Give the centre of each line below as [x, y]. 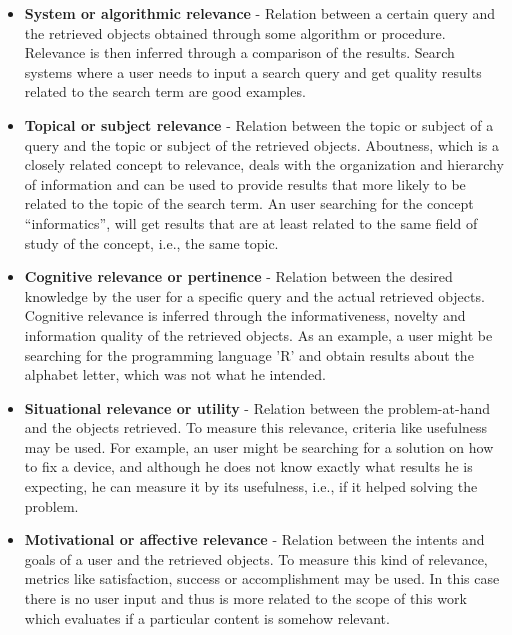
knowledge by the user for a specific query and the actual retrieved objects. [254, 295]
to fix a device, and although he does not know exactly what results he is [248, 466]
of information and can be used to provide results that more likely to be [245, 183]
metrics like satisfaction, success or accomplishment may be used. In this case [262, 578]
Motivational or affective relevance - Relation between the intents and [254, 539]
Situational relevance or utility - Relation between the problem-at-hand [257, 407]
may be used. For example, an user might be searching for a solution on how [259, 446]
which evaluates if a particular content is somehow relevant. [207, 617]
